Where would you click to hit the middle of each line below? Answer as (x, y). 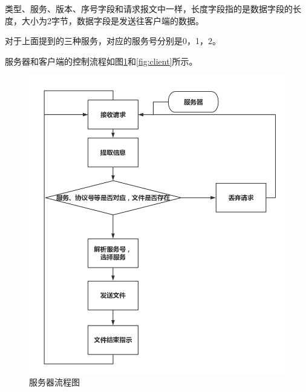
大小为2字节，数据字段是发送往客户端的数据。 (112, 20)
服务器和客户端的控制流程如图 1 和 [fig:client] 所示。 (101, 61)
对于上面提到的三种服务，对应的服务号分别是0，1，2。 (113, 41)
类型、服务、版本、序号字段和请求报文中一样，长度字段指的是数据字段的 (149, 8)
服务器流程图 (54, 382)
